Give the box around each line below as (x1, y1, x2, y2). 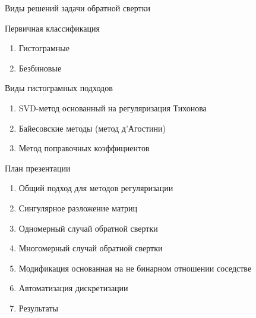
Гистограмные (18, 42, 69, 54)
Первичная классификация (5, 21, 100, 34)
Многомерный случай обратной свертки (18, 242, 163, 254)
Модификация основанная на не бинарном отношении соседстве (18, 261, 252, 274)
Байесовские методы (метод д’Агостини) (18, 121, 166, 134)
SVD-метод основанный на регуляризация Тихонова (18, 101, 207, 114)
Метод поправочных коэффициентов (18, 142, 150, 154)
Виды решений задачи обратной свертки (5, 2, 151, 14)
